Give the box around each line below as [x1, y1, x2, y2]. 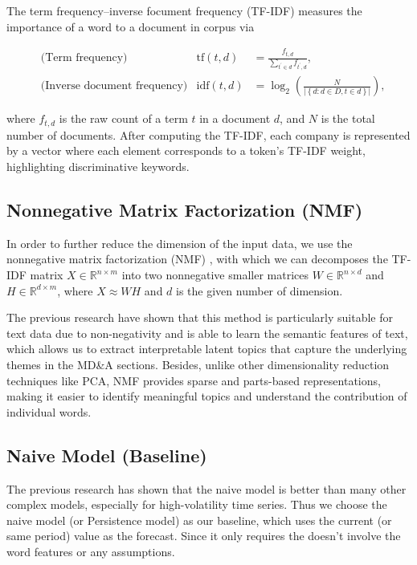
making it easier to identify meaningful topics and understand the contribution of [6, 388, 407, 404]
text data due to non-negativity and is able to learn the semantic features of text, [6, 324, 408, 341]
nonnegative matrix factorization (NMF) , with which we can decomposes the [6, 250, 388, 267]
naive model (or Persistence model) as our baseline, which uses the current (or [6, 511, 392, 528]
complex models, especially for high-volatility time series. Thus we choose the [6, 496, 387, 513]
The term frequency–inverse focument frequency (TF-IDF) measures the [6, 2, 362, 18]
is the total [321, 110, 375, 127]
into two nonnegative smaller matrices [121, 266, 309, 283]
